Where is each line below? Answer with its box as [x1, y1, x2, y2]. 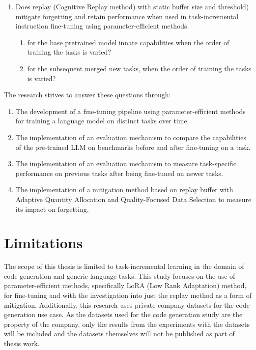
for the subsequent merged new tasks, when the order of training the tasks [27, 63, 252, 73]
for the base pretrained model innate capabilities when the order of [27, 37, 229, 47]
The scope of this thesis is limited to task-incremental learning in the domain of [4, 261, 244, 271]
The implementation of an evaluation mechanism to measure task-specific [15, 158, 236, 169]
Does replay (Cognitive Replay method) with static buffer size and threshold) [15, 1, 249, 11]
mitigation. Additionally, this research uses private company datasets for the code [4, 299, 250, 310]
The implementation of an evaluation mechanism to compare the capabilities [15, 132, 246, 142]
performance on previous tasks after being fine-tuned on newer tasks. [15, 168, 223, 178]
